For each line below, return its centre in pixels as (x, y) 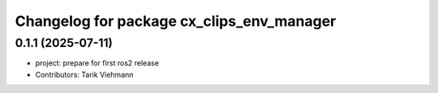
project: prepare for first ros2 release (97, 63)
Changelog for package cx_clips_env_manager (176, 21)
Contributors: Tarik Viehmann (84, 74)
